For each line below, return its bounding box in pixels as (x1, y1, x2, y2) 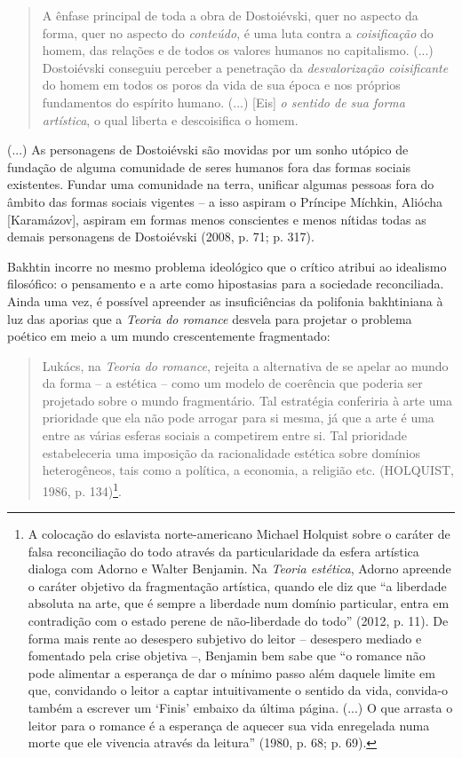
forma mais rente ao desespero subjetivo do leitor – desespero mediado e (28, 628, 422, 647)
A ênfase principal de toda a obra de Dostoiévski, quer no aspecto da (42, 6, 418, 24)
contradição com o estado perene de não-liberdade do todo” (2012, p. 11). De (28, 612, 449, 630)
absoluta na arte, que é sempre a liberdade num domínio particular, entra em (28, 594, 450, 612)
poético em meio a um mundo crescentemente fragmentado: (7, 327, 331, 345)
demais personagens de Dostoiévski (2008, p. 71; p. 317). (7, 227, 315, 246)
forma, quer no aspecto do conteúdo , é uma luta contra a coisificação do (42, 23, 434, 42)
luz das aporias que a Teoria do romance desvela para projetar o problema (7, 309, 412, 328)
